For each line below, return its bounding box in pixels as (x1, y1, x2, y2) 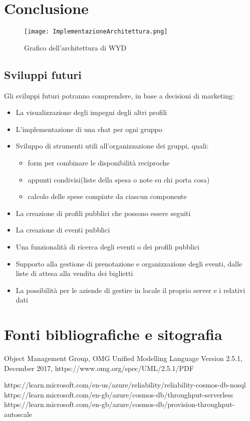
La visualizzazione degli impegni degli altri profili (16, 107, 167, 117)
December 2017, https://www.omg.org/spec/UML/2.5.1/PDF (4, 362, 194, 373)
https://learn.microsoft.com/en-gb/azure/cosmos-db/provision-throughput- (4, 399, 235, 409)
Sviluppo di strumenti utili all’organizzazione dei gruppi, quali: (16, 140, 209, 151)
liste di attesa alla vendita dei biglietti (16, 268, 133, 278)
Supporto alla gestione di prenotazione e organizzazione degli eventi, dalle (16, 258, 242, 268)
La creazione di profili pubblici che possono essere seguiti (16, 207, 191, 218)
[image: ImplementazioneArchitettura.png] (24, 28, 168, 35)
